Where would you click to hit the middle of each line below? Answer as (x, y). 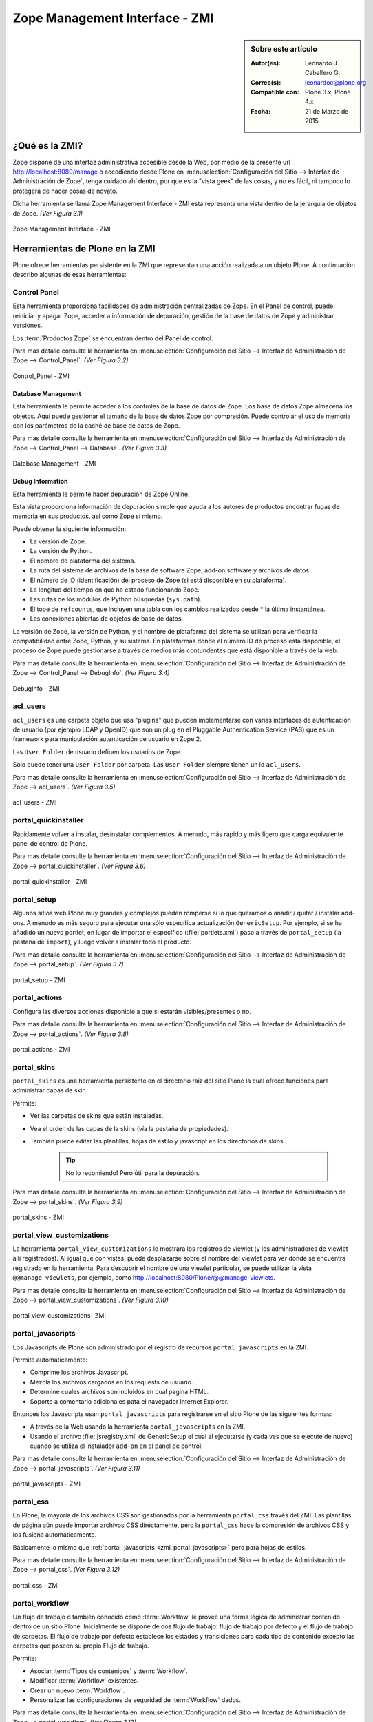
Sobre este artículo (284, 49)
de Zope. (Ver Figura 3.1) (47, 213)
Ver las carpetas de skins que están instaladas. (97, 1116)
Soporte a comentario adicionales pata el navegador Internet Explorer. (129, 1401)
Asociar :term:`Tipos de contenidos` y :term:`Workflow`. (109, 1671)
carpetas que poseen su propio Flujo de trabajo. (81, 1646)
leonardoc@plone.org (336, 82)
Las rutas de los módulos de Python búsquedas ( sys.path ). (116, 599)
